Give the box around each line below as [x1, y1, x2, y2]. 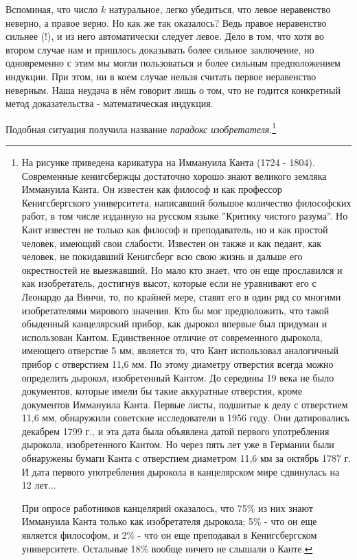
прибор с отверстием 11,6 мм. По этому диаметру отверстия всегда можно [21, 356, 334, 371]
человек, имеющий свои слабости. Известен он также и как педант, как [21, 235, 322, 250]
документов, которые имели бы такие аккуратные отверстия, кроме [21, 384, 303, 398]
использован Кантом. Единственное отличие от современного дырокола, [21, 329, 323, 344]
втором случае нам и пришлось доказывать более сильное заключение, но [5, 42, 314, 56]
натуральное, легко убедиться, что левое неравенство [108, 2, 331, 16]
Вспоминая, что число [5, 2, 98, 16]
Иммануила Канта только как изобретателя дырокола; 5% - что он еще [21, 514, 317, 528]
